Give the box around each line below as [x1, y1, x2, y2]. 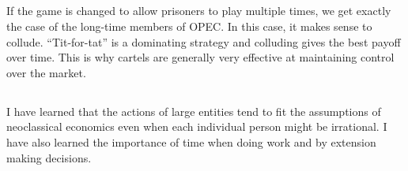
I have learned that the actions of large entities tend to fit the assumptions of [6, 102, 381, 119]
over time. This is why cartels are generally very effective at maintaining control [6, 49, 395, 65]
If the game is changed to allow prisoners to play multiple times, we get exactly [6, 2, 391, 19]
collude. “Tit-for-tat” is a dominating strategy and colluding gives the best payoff [6, 33, 401, 50]
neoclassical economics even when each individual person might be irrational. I [6, 118, 387, 135]
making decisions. [6, 149, 92, 165]
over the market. [6, 64, 86, 80]
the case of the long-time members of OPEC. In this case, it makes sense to [6, 17, 372, 34]
